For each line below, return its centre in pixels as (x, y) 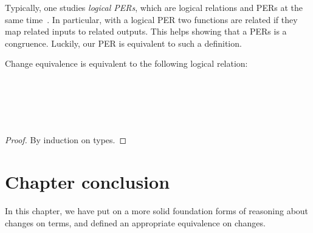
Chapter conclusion (88, 182)
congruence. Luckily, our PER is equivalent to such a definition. (123, 43)
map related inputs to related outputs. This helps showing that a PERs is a (146, 31)
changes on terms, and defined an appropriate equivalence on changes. (135, 222)
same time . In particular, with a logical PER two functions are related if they (151, 19)
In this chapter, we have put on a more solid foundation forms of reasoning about (157, 211)
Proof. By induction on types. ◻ (66, 140)
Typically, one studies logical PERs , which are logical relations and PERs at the (154, 7)
